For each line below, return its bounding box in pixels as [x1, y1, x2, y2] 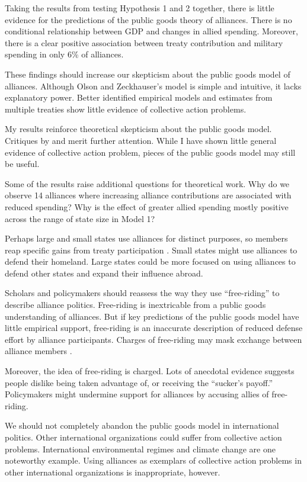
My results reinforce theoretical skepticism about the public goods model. [5, 123, 272, 135]
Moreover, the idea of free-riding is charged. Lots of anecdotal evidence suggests [5, 365, 295, 377]
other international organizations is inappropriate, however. [5, 465, 220, 478]
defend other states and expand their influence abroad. [5, 266, 203, 279]
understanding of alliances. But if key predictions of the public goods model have [5, 310, 299, 322]
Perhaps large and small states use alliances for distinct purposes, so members [5, 232, 288, 245]
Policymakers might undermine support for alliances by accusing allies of [5, 388, 269, 400]
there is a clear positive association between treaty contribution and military [5, 36, 283, 49]
